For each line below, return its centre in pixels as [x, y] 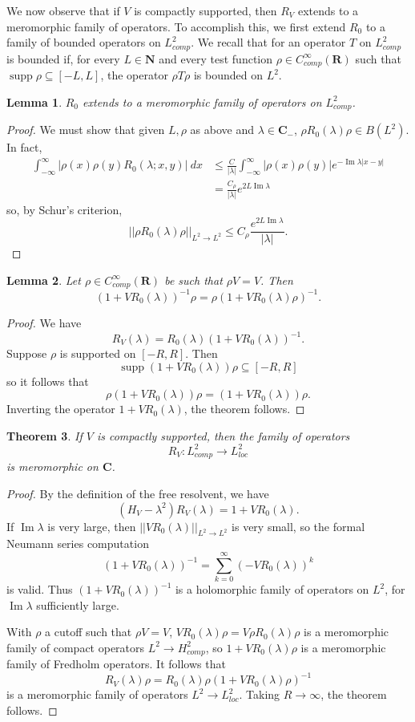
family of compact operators [76, 647]
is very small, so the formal [298, 526]
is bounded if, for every [63, 58]
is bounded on [228, 75]
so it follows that [48, 381]
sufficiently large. [78, 604]
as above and [222, 130]
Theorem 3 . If [44, 435]
